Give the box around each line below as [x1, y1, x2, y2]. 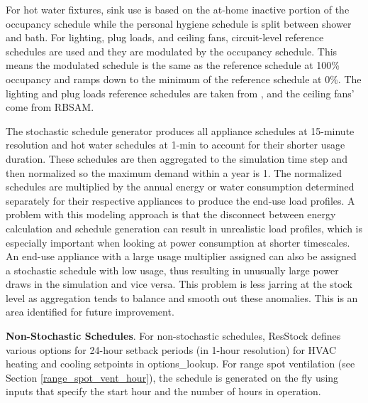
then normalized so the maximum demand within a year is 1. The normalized [6, 165, 342, 180]
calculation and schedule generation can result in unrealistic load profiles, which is [6, 220, 363, 235]
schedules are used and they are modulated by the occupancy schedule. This [6, 43, 338, 58]
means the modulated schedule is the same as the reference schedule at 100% [6, 58, 340, 72]
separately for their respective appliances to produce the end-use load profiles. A [6, 193, 355, 208]
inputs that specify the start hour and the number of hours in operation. [6, 384, 321, 399]
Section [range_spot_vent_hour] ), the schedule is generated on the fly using [6, 370, 339, 385]
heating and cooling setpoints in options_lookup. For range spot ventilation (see [6, 356, 355, 371]
